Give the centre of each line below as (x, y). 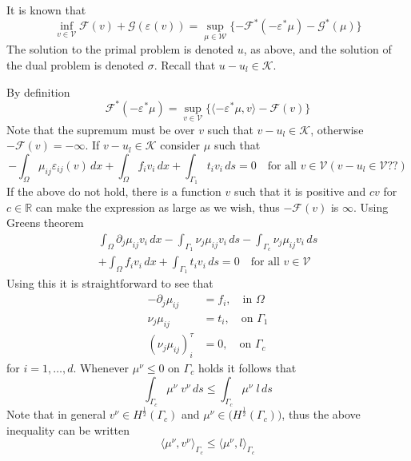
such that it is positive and (300, 191)
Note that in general (56, 414)
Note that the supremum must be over (101, 129)
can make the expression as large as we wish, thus (158, 207)
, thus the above (321, 414)
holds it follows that (247, 368)
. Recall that (185, 64)
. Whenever (101, 368)
